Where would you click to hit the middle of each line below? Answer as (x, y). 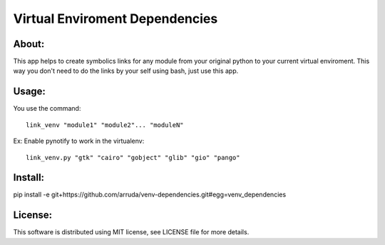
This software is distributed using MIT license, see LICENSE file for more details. (131, 232)
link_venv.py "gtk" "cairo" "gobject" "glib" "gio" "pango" (133, 157)
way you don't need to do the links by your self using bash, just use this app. (126, 71)
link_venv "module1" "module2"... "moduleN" (105, 125)
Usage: (30, 92)
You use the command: (47, 109)
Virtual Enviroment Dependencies (115, 19)
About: (29, 44)
